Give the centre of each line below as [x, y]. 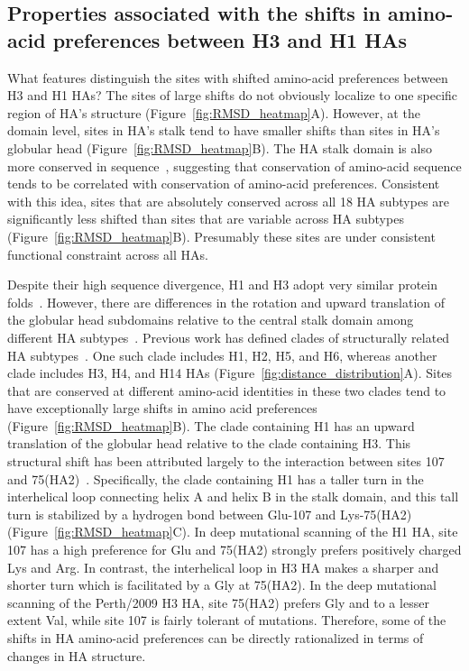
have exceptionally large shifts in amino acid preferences [162, 408]
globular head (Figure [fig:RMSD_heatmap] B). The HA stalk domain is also [220, 147]
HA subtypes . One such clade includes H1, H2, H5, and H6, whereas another [222, 355]
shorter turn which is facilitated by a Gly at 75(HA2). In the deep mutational [222, 585]
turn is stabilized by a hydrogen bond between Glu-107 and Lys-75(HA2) [210, 514]
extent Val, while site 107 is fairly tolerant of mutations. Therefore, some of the [227, 620]
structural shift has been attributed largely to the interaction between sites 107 [226, 461]
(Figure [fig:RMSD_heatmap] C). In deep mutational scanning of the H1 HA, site [233, 532]
